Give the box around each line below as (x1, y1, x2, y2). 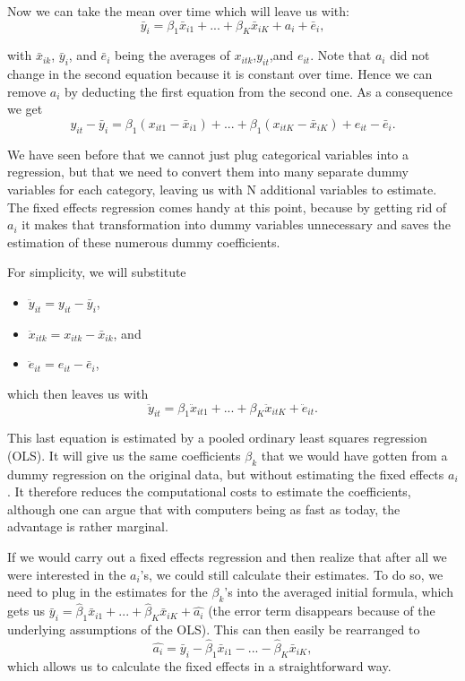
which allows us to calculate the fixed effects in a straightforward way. (7, 656, 392, 675)
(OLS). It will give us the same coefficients (7, 445, 241, 464)
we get (7, 99, 43, 118)
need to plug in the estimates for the (7, 582, 208, 601)
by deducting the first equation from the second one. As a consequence (65, 82, 452, 100)
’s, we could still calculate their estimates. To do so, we (140, 565, 443, 583)
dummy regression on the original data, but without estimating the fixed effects (7, 464, 444, 483)
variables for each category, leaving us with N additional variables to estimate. (7, 179, 437, 198)
